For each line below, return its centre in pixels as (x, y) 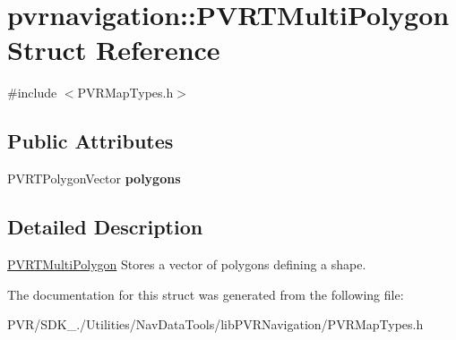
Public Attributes (90, 141)
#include (32, 93)
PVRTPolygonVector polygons (94, 178)
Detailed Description (105, 227)
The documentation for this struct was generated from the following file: (206, 294)
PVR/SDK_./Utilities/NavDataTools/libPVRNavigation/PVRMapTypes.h (215, 324)
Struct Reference (114, 50)
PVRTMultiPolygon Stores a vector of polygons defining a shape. (187, 263)
